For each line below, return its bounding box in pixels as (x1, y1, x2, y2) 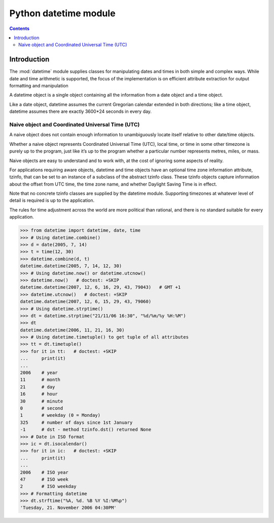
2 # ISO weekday (20, 483, 77, 489)
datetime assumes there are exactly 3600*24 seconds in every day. (9, 108, 152, 114)
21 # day (20, 384, 55, 390)
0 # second (20, 405, 63, 411)
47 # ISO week (20, 476, 68, 482)
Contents (9, 25, 30, 32)
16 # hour (20, 391, 58, 397)
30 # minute (20, 398, 63, 404)
